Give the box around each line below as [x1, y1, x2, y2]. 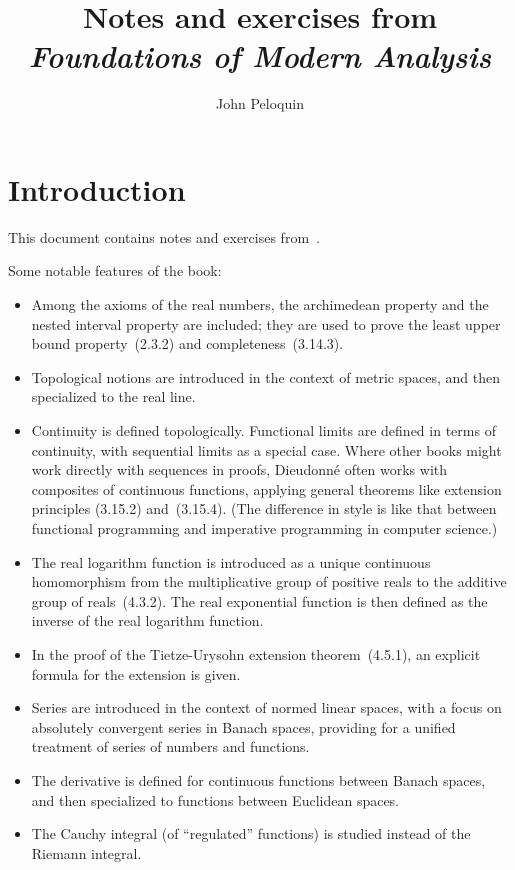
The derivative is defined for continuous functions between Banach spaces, [31, 769, 486, 790]
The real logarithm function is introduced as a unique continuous [31, 551, 431, 572]
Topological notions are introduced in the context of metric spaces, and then [31, 366, 500, 387]
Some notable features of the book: [8, 260, 222, 281]
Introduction [8, 168, 186, 209]
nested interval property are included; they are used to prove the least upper [31, 313, 501, 334]
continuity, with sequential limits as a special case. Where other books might [31, 439, 502, 460]
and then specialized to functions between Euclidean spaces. [31, 789, 400, 810]
